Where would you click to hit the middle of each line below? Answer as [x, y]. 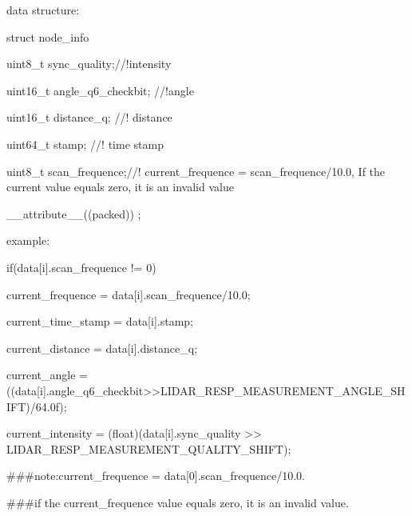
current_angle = [47, 375]
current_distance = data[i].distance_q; [102, 348]
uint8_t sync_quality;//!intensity [89, 64]
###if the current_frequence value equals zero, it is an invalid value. [178, 502]
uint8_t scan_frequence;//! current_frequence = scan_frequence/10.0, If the [196, 171]
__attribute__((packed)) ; [74, 213]
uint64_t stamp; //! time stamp [85, 144]
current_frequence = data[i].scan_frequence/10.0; [129, 294]
